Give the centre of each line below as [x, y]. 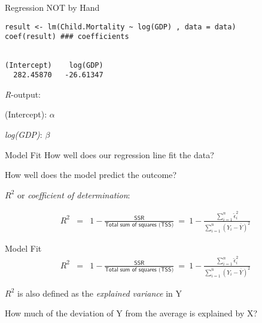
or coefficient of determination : [74, 194]
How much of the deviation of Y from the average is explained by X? [131, 313]
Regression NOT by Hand [52, 7]
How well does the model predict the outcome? [91, 175]
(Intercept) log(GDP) [54, 65]
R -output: [23, 94]
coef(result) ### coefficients [67, 37]
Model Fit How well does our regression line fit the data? [109, 154]
